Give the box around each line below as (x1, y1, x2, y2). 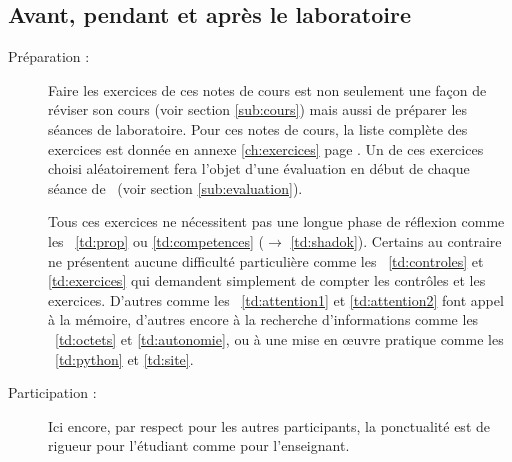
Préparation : (8, 46, 90, 67)
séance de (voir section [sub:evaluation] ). (48, 177, 303, 198)
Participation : (8, 382, 97, 403)
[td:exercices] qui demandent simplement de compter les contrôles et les (48, 270, 486, 291)
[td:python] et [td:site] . (55, 348, 194, 369)
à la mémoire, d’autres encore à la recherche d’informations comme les (48, 309, 479, 330)
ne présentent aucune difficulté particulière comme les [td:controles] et (48, 250, 484, 271)
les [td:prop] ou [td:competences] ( (48, 230, 265, 251)
